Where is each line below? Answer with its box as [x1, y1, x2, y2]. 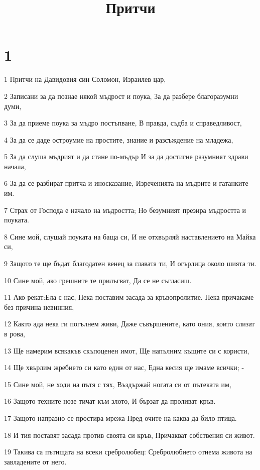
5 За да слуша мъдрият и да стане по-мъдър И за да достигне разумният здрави [4, 151, 248, 162]
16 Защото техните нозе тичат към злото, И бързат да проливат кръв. [4, 396, 216, 406]
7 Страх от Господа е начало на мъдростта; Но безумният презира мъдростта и [4, 204, 246, 215]
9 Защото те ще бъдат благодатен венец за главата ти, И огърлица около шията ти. [4, 258, 257, 269]
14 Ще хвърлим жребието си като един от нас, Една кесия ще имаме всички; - [4, 362, 244, 373]
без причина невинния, [4, 301, 74, 312]
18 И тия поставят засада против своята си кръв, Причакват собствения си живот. [4, 429, 255, 440]
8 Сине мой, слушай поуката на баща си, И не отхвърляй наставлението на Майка [4, 231, 256, 242]
